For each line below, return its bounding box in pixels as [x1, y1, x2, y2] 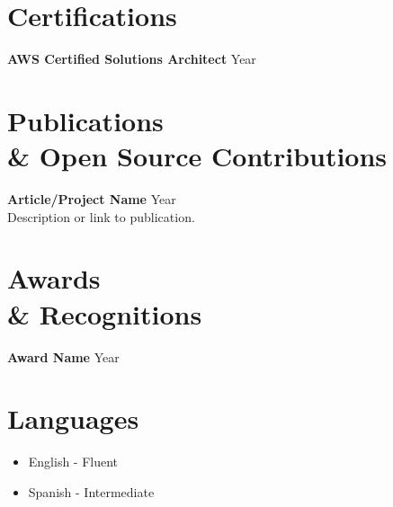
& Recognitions [7, 295, 202, 332]
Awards [7, 260, 101, 297]
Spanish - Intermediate [28, 482, 155, 501]
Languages [7, 400, 139, 437]
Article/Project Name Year [7, 190, 176, 209]
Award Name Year [7, 347, 120, 366]
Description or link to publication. [7, 207, 195, 226]
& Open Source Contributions [7, 138, 388, 174]
